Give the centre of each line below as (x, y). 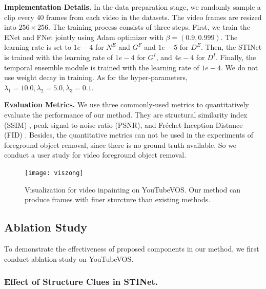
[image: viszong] (54, 173)
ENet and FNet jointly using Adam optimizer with (84, 37)
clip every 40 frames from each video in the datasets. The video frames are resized (133, 17)
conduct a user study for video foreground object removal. (95, 155)
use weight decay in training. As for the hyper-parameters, (96, 77)
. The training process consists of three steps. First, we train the (149, 27)
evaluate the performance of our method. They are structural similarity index (126, 114)
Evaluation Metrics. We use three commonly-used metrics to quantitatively (127, 104)
